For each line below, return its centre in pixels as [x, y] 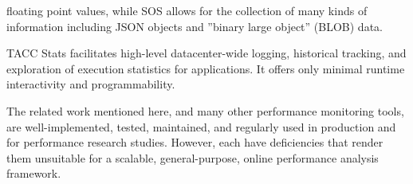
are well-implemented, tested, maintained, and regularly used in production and [201, 126]
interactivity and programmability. [91, 84]
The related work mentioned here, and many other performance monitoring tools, [205, 110]
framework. [34, 173]
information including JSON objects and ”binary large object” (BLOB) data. [195, 26]
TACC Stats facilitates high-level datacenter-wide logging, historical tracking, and [206, 53]
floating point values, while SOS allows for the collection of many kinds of [187, 10]
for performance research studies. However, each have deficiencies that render [195, 142]
